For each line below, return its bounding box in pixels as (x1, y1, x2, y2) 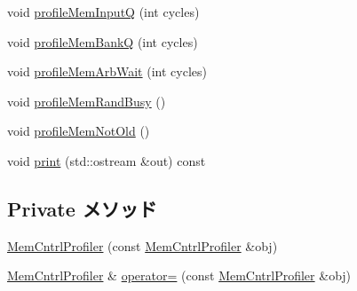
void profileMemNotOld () (7, 122, 150, 140)
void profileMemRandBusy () (7, 91, 166, 110)
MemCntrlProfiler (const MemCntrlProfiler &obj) (7, 236, 278, 255)
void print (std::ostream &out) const (7, 151, 206, 169)
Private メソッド (7, 194, 157, 222)
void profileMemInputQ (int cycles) (7, 3, 200, 20)
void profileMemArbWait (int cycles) (7, 62, 207, 81)
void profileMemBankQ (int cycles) (7, 32, 198, 51)
